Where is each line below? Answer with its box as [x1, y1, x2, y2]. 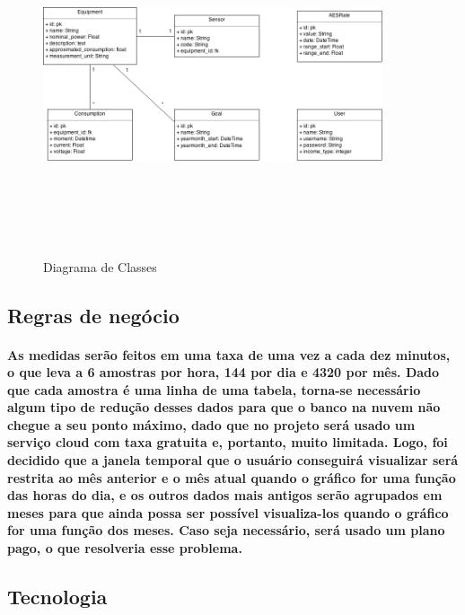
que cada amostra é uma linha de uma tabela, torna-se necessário [7, 380, 421, 399]
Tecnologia [7, 583, 108, 611]
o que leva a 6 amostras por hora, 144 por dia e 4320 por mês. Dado [7, 363, 440, 382]
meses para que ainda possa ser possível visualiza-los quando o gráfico [7, 503, 449, 522]
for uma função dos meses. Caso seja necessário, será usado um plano [7, 521, 445, 540]
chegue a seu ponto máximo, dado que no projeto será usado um [7, 415, 416, 434]
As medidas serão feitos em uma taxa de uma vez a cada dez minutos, [7, 345, 451, 364]
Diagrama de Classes [43, 257, 157, 276]
